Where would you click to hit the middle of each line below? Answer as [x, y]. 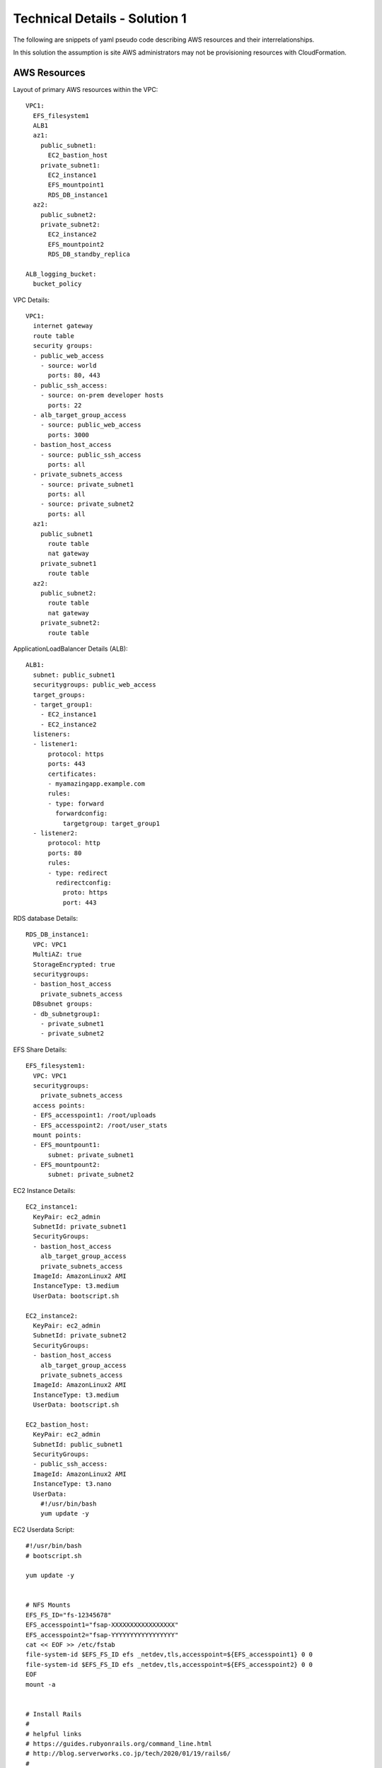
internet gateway [63, 326]
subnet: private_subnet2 [91, 1175]
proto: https [85, 892]
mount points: [57, 1135]
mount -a [41, 1684]
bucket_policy [57, 284]
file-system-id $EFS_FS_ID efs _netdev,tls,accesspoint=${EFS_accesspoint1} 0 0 [169, 1654]
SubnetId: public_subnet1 [78, 1444]
